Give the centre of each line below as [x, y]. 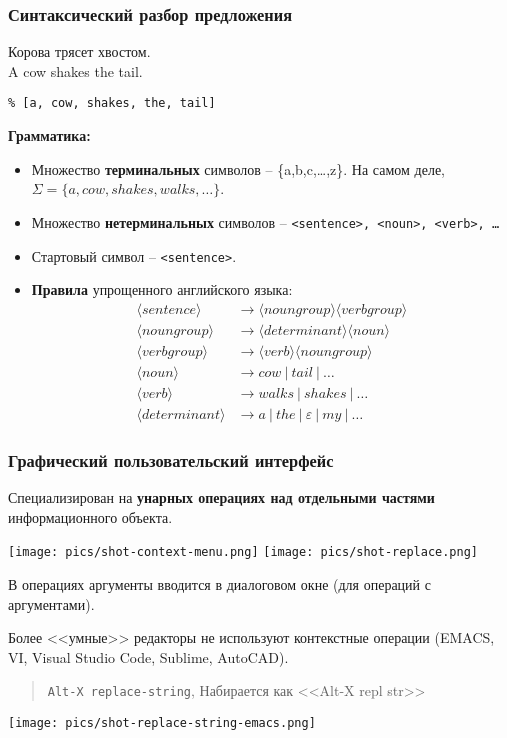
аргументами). [51, 603]
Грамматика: [49, 135]
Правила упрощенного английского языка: [162, 289]
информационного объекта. [90, 516]
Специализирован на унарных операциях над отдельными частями [221, 497]
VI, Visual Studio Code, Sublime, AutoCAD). [148, 656]
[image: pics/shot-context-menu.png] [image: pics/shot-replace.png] [243, 552]
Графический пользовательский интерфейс [171, 459]
